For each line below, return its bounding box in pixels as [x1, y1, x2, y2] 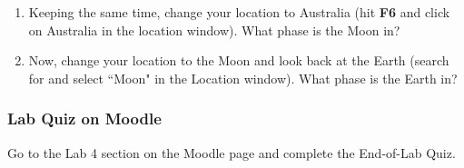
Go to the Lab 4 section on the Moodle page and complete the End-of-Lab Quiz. [7, 143, 456, 162]
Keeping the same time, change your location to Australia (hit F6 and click [28, 3, 450, 21]
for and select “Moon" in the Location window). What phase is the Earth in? [28, 68, 458, 87]
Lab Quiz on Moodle [7, 107, 162, 130]
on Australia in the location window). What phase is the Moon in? [28, 20, 400, 39]
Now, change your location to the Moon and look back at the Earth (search [28, 51, 449, 70]
